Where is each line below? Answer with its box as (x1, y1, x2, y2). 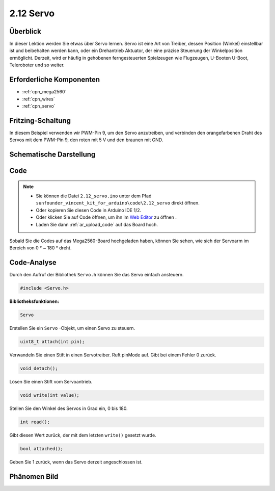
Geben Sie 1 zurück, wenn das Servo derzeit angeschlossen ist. (9, 459, 143, 465)
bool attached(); (20, 446, 64, 452)
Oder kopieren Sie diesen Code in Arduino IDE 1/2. (36, 207, 142, 213)
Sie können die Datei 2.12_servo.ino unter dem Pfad (36, 193, 152, 199)
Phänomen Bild (9, 472, 59, 481)
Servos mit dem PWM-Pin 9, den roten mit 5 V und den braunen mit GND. (9, 137, 163, 143)
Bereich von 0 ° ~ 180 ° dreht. (9, 245, 72, 251)
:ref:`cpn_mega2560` (22, 89, 67, 95)
